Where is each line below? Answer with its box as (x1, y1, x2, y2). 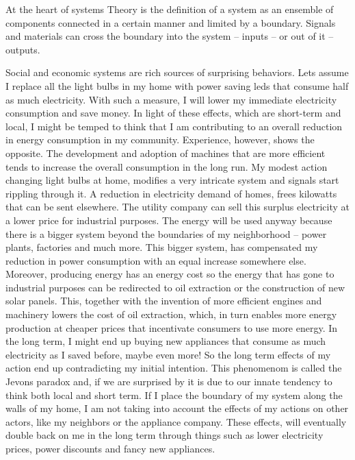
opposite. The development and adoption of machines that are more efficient (5, 145, 326, 160)
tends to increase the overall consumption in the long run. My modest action (5, 159, 328, 173)
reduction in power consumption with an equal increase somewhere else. (5, 253, 306, 267)
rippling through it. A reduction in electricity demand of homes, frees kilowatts (5, 186, 337, 200)
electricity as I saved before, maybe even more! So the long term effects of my (5, 347, 331, 361)
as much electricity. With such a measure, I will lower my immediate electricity (5, 92, 337, 106)
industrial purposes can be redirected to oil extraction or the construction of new (5, 280, 345, 294)
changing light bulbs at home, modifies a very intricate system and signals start (5, 173, 339, 187)
